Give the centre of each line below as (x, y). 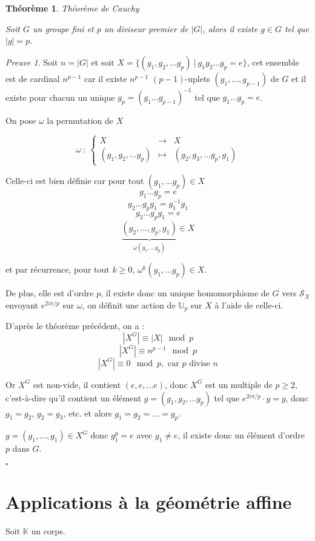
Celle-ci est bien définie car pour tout (75, 181)
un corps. (48, 531)
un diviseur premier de (146, 28)
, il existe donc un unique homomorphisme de (185, 293)
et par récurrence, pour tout (58, 269)
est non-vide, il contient (77, 384)
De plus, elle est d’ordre (50, 293)
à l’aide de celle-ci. (249, 305)
